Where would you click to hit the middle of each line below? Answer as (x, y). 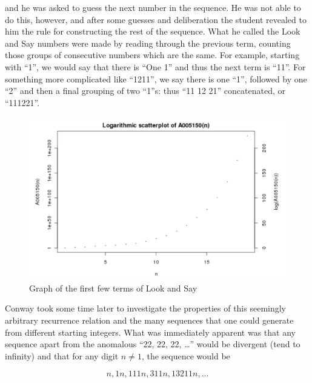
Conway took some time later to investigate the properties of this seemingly (146, 308)
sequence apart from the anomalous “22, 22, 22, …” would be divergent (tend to (153, 344)
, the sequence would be (186, 355)
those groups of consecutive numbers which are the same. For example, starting (152, 55)
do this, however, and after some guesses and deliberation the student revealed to (156, 19)
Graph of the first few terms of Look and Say (113, 288)
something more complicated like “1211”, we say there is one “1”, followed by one (156, 78)
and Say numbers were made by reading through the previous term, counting (148, 43)
